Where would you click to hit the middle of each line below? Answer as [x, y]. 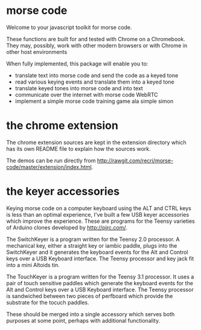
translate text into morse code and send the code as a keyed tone [97, 75]
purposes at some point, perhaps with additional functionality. [83, 320]
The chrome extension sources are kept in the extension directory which [96, 142]
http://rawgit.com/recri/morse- [135, 160]
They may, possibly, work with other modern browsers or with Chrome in [97, 45]
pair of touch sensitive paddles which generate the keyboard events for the [100, 283]
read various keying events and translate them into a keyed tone [95, 82]
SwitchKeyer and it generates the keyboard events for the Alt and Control [97, 252]
